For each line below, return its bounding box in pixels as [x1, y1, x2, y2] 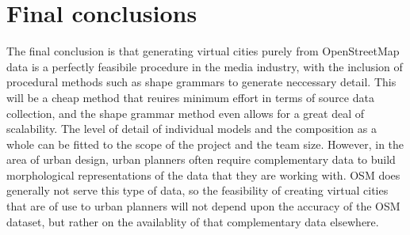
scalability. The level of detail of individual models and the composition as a [6, 120, 377, 137]
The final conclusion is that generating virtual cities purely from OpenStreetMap [6, 43, 400, 59]
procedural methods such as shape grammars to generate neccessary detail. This [6, 74, 397, 90]
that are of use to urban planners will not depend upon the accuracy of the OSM [6, 198, 400, 214]
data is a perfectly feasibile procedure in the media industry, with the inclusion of [6, 58, 403, 74]
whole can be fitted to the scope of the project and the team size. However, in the [6, 135, 404, 152]
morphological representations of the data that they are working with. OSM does [6, 166, 400, 183]
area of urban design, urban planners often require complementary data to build [6, 151, 396, 168]
